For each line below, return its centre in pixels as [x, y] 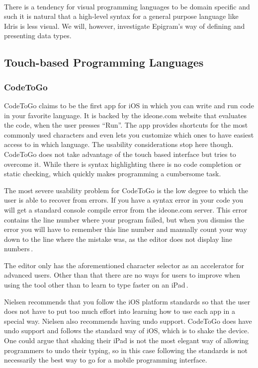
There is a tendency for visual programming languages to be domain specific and [127, 6]
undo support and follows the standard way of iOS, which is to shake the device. [127, 331]
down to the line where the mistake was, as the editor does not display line [118, 239]
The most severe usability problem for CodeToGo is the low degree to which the [126, 190]
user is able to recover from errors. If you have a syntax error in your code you [124, 200]
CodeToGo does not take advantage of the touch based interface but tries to [120, 154]
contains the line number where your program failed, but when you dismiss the [124, 219]
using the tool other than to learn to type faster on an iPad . [96, 285]
